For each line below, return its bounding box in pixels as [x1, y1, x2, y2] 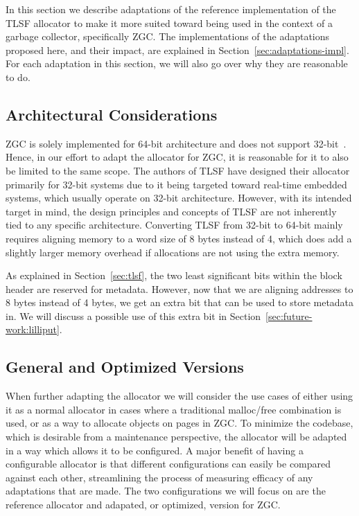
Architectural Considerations [6, 103, 218, 125]
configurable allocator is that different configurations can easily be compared [6, 456, 331, 471]
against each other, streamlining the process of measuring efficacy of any [6, 470, 313, 484]
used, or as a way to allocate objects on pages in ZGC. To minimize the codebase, [6, 416, 353, 430]
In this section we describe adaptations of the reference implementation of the [6, 2, 336, 16]
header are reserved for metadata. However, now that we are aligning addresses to [6, 281, 353, 296]
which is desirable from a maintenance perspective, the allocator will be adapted [6, 429, 347, 444]
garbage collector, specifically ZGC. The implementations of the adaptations [6, 29, 330, 44]
